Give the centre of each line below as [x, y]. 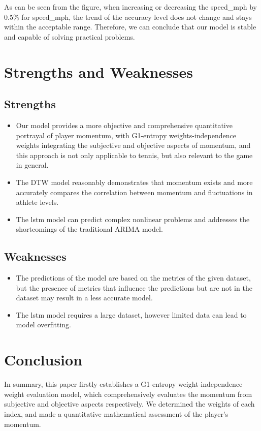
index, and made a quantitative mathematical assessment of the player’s [116, 413]
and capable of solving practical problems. [70, 36]
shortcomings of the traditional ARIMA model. [89, 229]
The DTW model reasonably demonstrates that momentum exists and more [134, 182]
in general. [32, 165]
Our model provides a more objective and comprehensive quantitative [124, 125]
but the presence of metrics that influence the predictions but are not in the [134, 287]
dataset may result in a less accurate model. [84, 298]
